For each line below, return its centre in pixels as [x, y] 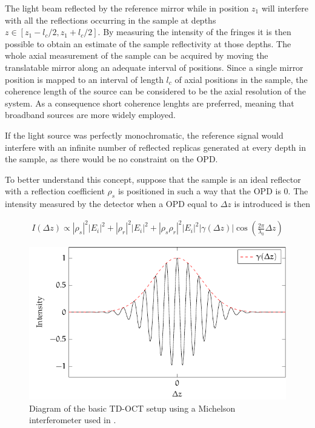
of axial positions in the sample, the [241, 79]
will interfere [285, 8]
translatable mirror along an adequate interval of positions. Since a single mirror [154, 67]
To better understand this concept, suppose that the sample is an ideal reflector [153, 179]
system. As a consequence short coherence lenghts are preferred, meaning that [150, 103]
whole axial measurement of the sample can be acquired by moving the [137, 55]
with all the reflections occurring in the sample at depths [111, 20]
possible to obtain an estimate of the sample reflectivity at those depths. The [148, 43]
